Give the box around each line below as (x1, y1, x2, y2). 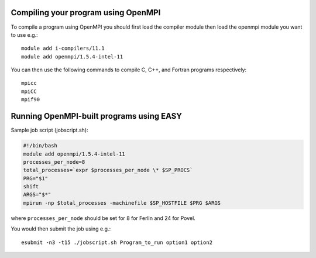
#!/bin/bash (23, 142, 58, 149)
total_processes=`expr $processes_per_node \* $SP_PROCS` (23, 167, 193, 174)
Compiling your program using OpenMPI (11, 8, 161, 18)
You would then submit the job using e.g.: (11, 225, 111, 232)
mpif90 (21, 97, 40, 103)
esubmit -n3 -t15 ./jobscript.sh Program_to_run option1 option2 (21, 239, 213, 246)
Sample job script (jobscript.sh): (11, 126, 88, 134)
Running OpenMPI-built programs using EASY (11, 111, 183, 121)
